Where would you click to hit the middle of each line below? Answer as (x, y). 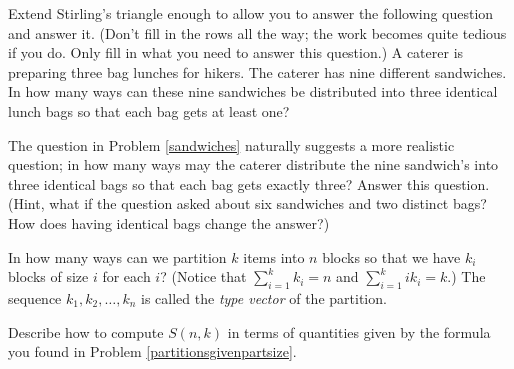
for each (126, 276)
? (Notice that (203, 276)
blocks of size (48, 276)
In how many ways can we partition (117, 256)
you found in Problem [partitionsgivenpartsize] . (152, 351)
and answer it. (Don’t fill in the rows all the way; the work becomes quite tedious (257, 32)
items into (274, 256)
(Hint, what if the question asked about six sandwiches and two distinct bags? (247, 203)
